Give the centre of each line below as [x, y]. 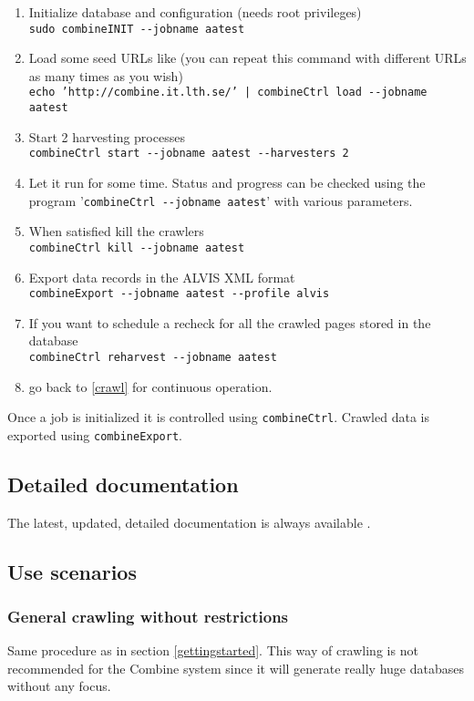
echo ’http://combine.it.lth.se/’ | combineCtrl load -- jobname [228, 93]
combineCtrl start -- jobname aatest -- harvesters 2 [189, 154]
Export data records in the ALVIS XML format [162, 277]
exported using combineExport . [95, 434]
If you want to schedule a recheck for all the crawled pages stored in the [230, 322]
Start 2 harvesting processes [107, 136]
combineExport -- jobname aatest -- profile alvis [179, 294]
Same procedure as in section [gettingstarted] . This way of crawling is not [213, 650]
